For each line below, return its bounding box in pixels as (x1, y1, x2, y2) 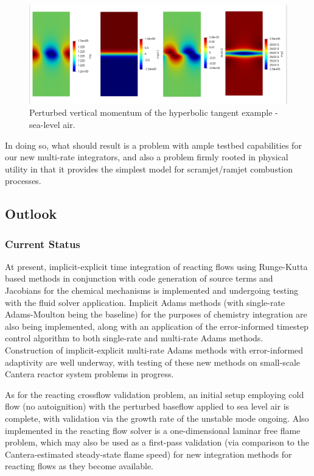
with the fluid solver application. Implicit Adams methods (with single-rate (5, 296, 285, 308)
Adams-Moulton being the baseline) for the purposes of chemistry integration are (5, 308, 307, 321)
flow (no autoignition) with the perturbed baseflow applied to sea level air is (5, 400, 290, 413)
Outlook (5, 204, 57, 223)
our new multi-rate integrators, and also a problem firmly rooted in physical (5, 151, 288, 163)
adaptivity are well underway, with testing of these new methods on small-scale (5, 355, 300, 368)
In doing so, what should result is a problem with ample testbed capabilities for (5, 138, 302, 151)
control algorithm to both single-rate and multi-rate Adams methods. (5, 332, 263, 344)
